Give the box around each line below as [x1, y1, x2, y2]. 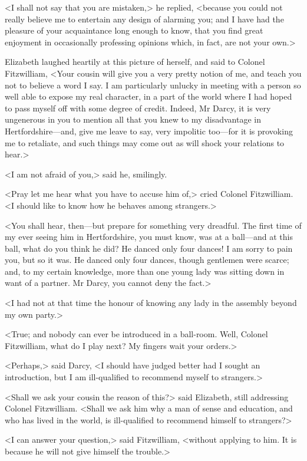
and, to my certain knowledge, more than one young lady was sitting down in [5, 265, 285, 277]
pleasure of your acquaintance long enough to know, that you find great [5, 24, 263, 37]
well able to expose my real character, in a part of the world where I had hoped [5, 90, 292, 103]
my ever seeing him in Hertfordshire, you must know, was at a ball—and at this [5, 230, 293, 243]
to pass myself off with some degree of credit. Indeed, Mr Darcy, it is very [5, 101, 271, 114]
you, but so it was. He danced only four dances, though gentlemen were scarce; [5, 253, 289, 266]
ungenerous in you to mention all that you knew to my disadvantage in [5, 113, 261, 126]
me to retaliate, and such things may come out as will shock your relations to [5, 136, 285, 149]
